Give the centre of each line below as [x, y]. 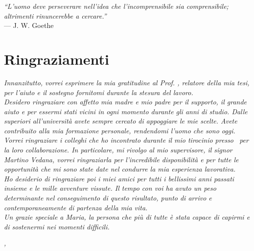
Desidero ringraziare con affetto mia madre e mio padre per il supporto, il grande [126, 102]
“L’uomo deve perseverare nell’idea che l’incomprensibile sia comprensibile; [116, 6]
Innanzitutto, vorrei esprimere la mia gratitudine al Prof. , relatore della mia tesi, [127, 82]
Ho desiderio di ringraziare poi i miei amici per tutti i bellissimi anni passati [119, 178]
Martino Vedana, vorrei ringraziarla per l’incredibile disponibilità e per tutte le [121, 159]
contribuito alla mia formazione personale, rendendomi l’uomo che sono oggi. [120, 130]
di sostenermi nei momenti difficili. [57, 226]
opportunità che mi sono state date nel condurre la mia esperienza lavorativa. [120, 169]
